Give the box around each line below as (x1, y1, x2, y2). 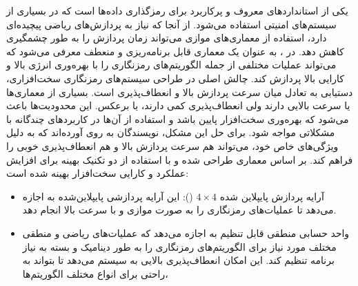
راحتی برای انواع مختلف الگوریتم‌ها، (22, 266, 168, 280)
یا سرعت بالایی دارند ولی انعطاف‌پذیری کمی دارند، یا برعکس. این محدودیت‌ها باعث (6, 98, 350, 113)
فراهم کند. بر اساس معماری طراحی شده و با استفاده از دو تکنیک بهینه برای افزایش (6, 152, 353, 166)
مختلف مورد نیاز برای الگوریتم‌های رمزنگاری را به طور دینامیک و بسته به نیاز (22, 239, 337, 254)
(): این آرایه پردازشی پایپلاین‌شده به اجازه (22, 189, 193, 203)
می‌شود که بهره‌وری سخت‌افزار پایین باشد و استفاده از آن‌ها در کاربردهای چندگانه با (6, 111, 349, 126)
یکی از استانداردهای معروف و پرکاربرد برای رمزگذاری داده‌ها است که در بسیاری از (6, 3, 348, 17)
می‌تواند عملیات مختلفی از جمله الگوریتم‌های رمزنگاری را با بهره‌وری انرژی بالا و (6, 57, 337, 72)
